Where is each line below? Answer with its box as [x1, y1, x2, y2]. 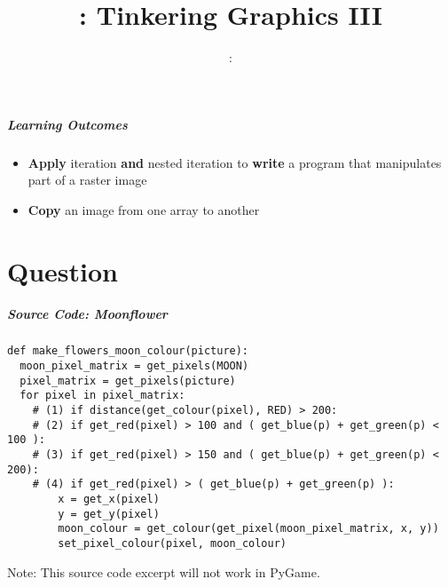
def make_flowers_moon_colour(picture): [7, 345, 249, 358]
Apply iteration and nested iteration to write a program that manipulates [28, 153, 442, 171]
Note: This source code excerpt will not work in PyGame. [7, 562, 320, 581]
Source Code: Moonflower [7, 305, 168, 323]
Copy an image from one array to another [28, 200, 260, 218]
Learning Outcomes [7, 115, 128, 133]
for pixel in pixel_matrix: [20, 389, 185, 402]
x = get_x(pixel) [58, 492, 160, 505]
